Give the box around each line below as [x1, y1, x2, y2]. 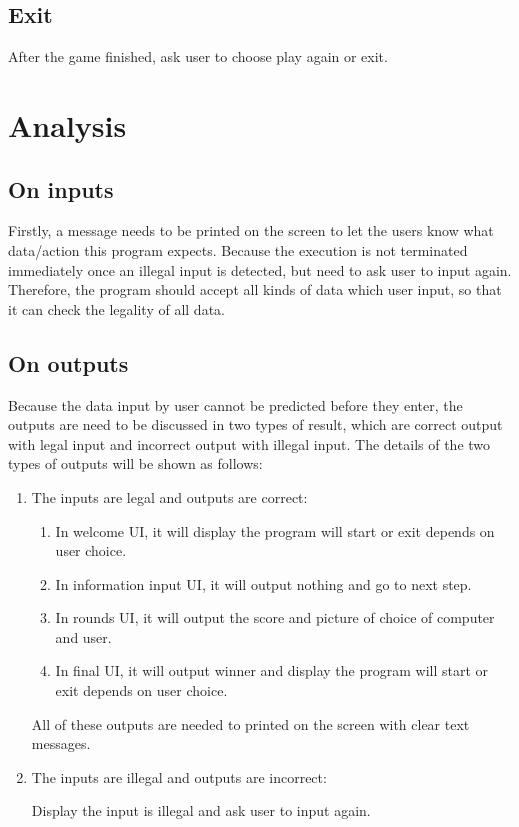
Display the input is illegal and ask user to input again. [31, 800, 371, 821]
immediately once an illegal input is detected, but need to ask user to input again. [8, 259, 512, 280]
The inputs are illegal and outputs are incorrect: [31, 766, 327, 787]
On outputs [8, 347, 129, 378]
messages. [31, 733, 91, 754]
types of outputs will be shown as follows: [8, 453, 263, 474]
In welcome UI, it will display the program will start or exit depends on [55, 520, 495, 541]
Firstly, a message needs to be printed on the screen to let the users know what [8, 220, 494, 241]
